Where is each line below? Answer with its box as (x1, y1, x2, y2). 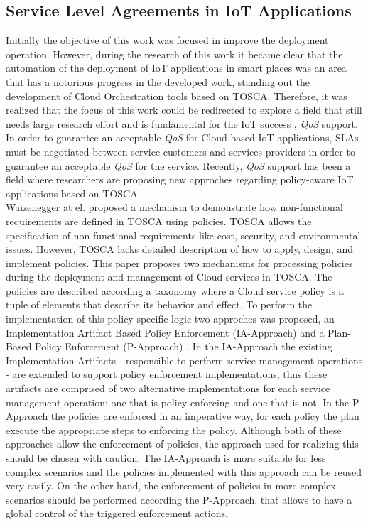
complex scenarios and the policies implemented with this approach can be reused (6, 464, 362, 479)
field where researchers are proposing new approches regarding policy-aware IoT (6, 172, 354, 187)
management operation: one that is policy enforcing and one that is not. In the (6, 394, 350, 409)
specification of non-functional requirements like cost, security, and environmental (6, 227, 361, 242)
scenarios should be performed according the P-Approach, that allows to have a (6, 492, 352, 507)
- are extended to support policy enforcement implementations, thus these (6, 367, 328, 381)
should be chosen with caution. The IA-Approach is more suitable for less (6, 450, 326, 465)
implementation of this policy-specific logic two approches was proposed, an (6, 311, 335, 326)
